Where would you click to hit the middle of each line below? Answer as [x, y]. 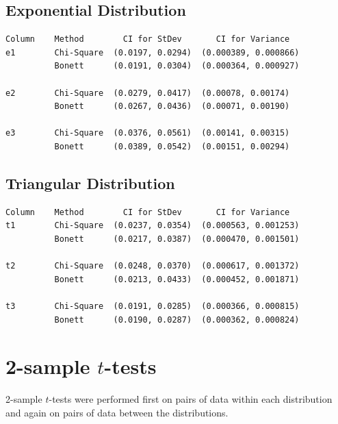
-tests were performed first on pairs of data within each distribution [191, 399]
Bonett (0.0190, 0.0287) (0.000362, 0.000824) [177, 320]
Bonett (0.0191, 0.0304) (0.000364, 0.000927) [177, 66]
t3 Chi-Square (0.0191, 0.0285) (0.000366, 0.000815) [153, 306]
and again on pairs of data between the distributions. [117, 412]
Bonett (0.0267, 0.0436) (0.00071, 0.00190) [172, 107]
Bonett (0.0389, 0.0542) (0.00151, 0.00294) [172, 146]
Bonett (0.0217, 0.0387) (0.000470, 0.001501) [177, 239]
